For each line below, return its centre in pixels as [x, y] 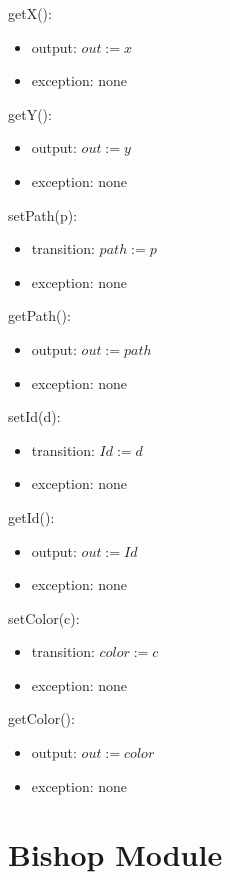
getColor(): [41, 718]
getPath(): [39, 315]
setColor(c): [44, 617]
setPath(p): [43, 214]
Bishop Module [115, 854]
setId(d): [34, 416]
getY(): [30, 113]
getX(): [30, 13]
